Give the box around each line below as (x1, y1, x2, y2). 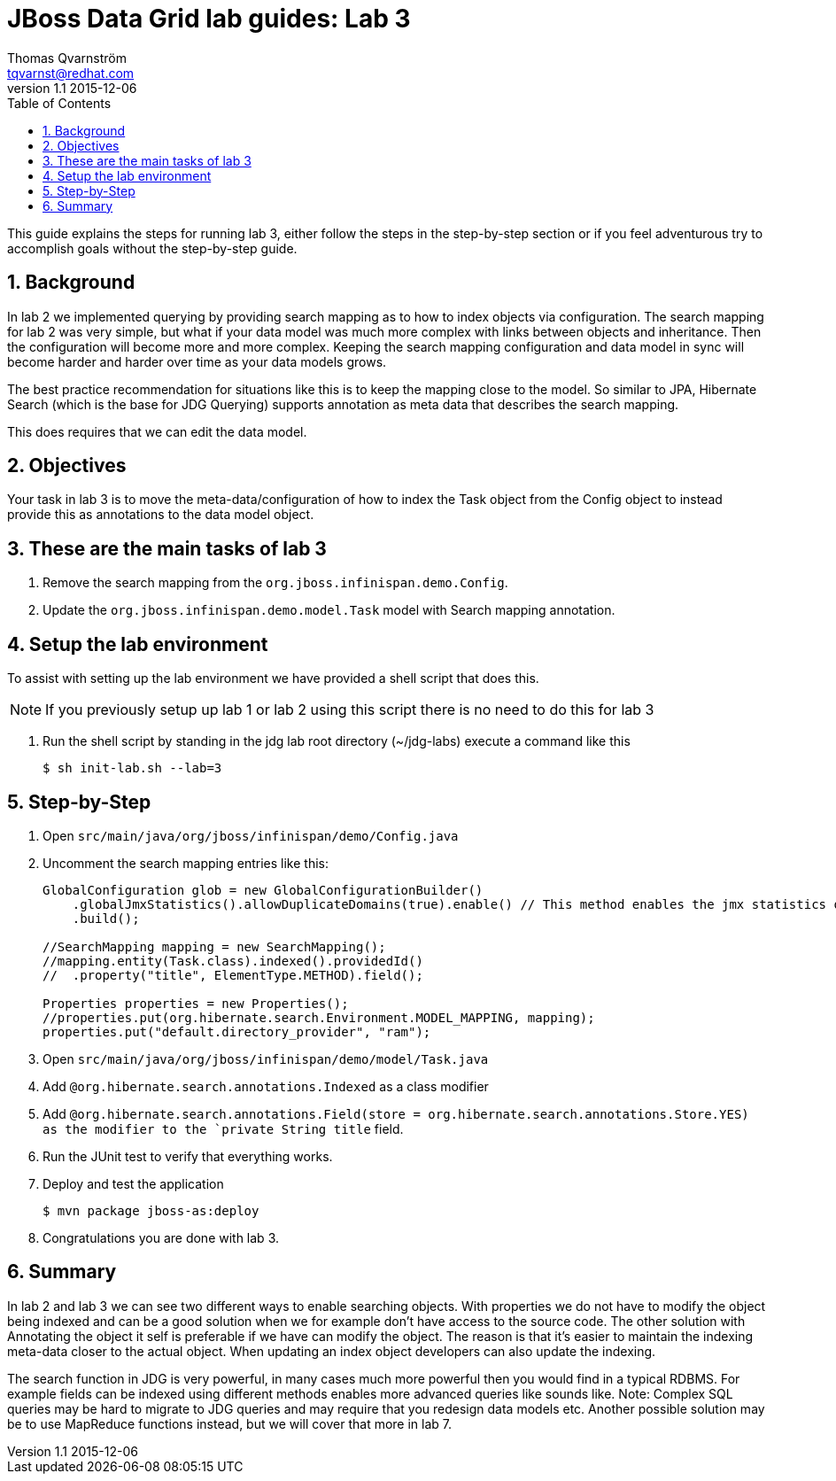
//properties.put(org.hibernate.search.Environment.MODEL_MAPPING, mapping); (43, 1010, 595, 1025)
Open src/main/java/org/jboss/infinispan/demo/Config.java (43, 827, 459, 843)
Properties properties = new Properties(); (43, 996, 349, 1011)
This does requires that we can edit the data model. (7, 423, 307, 439)
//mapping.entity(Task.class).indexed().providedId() (43, 953, 423, 968)
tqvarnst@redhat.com (7, 65, 135, 81)
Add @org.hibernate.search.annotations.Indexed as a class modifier (43, 1078, 489, 1094)
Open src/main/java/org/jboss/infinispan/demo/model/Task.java (43, 1051, 489, 1066)
